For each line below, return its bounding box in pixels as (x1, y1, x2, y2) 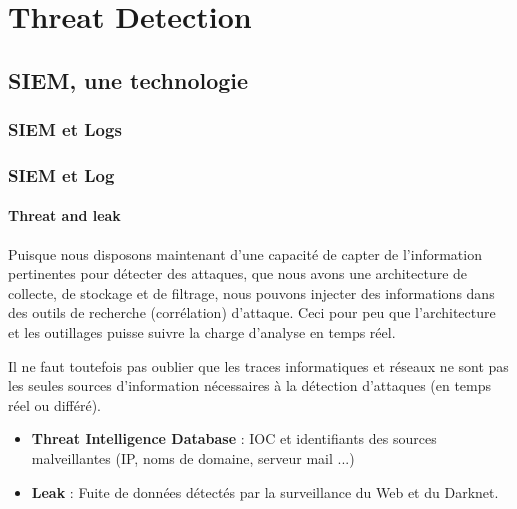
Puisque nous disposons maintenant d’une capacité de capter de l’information (8, 243, 482, 264)
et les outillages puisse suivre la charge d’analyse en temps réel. (8, 322, 396, 343)
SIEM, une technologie (8, 64, 249, 95)
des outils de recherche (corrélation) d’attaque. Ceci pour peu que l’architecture (8, 302, 496, 323)
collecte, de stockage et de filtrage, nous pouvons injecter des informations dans (8, 282, 495, 303)
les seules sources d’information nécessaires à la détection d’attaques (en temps (8, 375, 492, 396)
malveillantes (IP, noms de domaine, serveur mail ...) (31, 447, 355, 468)
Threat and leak (8, 205, 121, 226)
